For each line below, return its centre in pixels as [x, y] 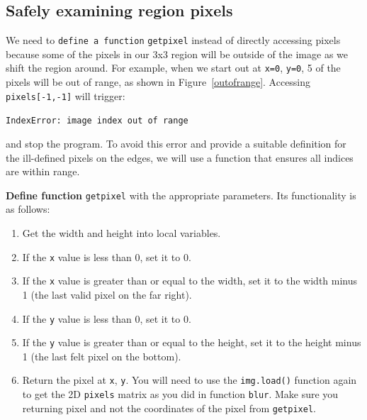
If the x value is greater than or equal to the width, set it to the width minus [190, 281]
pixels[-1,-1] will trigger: [66, 95]
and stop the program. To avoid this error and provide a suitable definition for [176, 144]
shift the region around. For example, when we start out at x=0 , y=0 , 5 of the [173, 68]
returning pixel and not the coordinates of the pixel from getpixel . [169, 408]
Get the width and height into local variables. [122, 233]
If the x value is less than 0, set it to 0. [107, 256]
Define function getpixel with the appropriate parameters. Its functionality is [181, 195]
